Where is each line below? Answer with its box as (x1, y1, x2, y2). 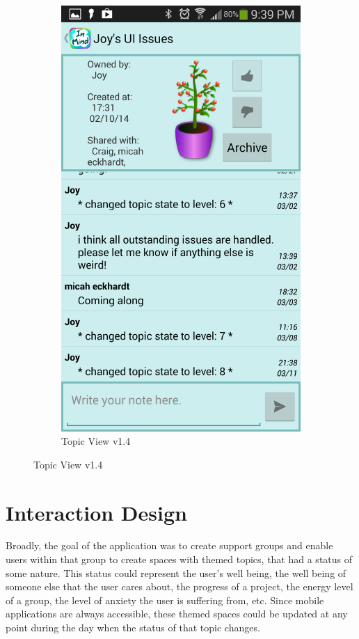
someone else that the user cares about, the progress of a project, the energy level (6, 579, 353, 594)
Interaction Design (6, 498, 187, 526)
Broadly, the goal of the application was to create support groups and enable (6, 538, 333, 553)
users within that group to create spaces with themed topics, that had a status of (6, 552, 353, 567)
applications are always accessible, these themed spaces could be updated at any (6, 606, 348, 621)
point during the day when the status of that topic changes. (6, 620, 260, 635)
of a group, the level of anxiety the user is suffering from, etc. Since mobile (6, 592, 324, 607)
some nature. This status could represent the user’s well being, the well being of (6, 565, 346, 580)
